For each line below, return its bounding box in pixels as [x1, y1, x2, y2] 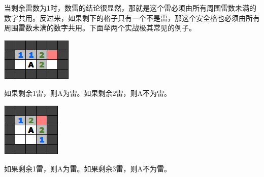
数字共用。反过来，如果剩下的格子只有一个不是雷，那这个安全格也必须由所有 [4, 12, 260, 23]
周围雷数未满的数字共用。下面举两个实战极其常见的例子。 [4, 22, 196, 33]
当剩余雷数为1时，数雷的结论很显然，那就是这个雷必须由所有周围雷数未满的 [4, 3, 256, 13]
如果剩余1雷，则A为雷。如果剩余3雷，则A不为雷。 [4, 163, 171, 173]
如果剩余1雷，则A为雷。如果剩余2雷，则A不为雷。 [4, 88, 171, 98]
